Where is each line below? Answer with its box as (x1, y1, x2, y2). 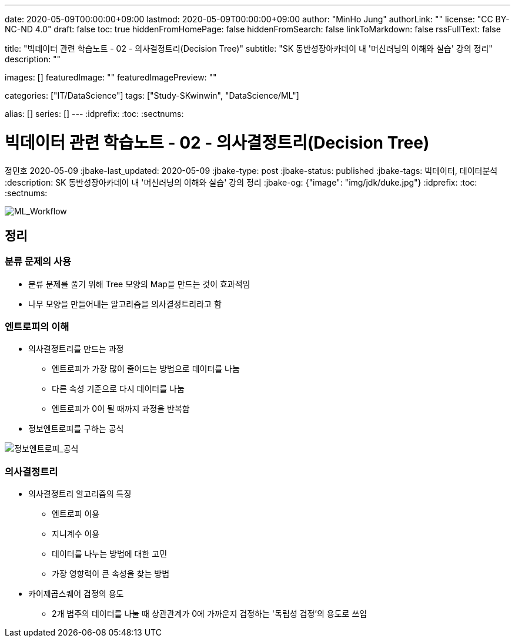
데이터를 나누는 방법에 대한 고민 (52, 549, 168, 559)
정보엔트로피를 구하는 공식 (28, 423, 124, 434)
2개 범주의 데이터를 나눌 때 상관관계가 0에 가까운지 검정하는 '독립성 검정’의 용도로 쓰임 (52, 609, 367, 619)
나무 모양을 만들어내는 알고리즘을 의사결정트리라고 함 (28, 298, 222, 309)
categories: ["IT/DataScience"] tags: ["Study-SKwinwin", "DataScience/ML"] (5, 90, 299, 100)
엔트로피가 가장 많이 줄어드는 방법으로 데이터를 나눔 (52, 364, 240, 374)
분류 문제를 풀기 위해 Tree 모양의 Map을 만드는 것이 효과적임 (28, 278, 250, 289)
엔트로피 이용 (52, 509, 100, 519)
